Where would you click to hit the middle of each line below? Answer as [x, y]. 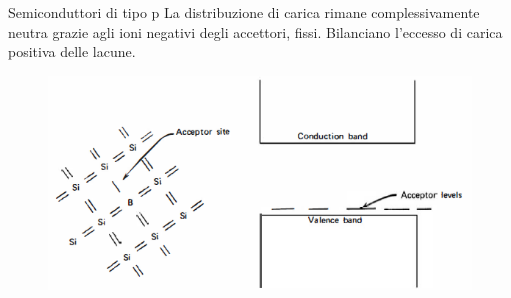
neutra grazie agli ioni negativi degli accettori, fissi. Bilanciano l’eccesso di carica [255, 31]
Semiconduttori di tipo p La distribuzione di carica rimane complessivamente [244, 12]
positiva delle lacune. [72, 51]
